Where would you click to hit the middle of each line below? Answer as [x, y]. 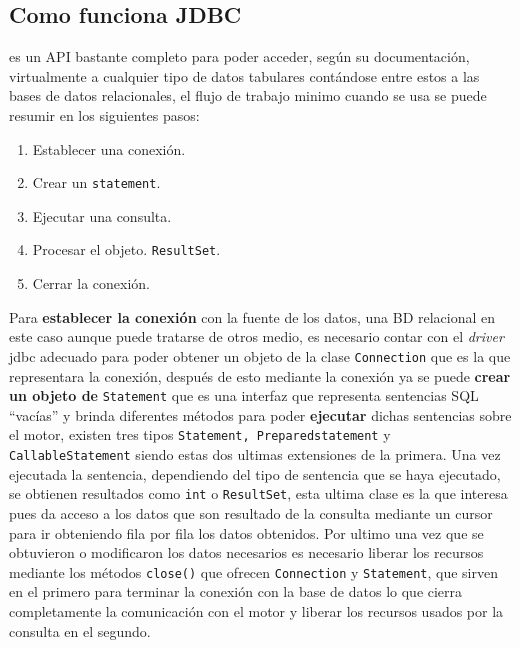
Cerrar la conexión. [91, 283]
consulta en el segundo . [80, 630]
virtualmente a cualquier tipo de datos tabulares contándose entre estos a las [244, 75]
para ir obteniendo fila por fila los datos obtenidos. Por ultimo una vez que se [246, 532]
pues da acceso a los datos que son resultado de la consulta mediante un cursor [251, 512]
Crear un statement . [96, 182]
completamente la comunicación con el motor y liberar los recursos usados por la [256, 610]
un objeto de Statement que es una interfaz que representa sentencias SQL [244, 395]
